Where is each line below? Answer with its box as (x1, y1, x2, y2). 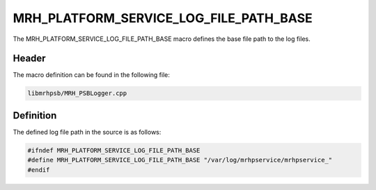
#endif (27, 166, 50, 173)
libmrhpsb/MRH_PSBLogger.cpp (27, 89, 127, 97)
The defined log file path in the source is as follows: (13, 128, 162, 136)
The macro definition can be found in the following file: (13, 71, 171, 79)
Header (13, 53, 46, 64)
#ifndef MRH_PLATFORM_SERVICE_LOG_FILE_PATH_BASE (27, 146, 201, 154)
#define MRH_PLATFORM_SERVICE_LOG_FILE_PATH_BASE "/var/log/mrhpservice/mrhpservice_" (27, 156, 333, 164)
